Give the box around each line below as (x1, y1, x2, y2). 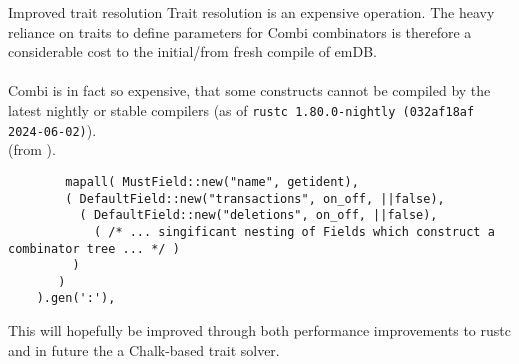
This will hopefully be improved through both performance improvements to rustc (8, 320, 511, 341)
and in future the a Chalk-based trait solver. (8, 339, 280, 360)
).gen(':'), (36, 291, 116, 306)
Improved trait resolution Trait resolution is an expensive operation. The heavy (8, 2, 495, 22)
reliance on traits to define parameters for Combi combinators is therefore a (8, 21, 472, 42)
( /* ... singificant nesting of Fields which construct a (93, 224, 495, 239)
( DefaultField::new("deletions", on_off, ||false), (79, 208, 438, 223)
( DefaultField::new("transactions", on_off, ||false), (65, 191, 445, 206)
